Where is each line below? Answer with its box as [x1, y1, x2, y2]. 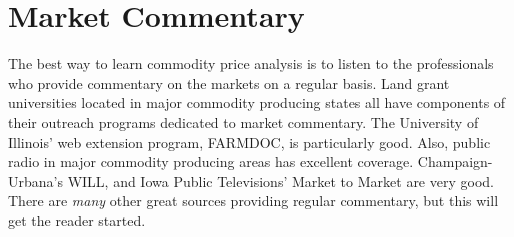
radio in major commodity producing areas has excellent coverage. [8, 151, 414, 172]
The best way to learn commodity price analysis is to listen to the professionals [8, 53, 494, 74]
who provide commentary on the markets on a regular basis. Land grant [8, 72, 450, 93]
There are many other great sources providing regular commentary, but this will [8, 190, 499, 211]
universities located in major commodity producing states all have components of [8, 92, 506, 113]
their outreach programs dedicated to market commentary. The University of [8, 111, 479, 132]
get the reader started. [8, 209, 146, 230]
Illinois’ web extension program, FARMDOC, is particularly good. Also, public [8, 131, 491, 152]
